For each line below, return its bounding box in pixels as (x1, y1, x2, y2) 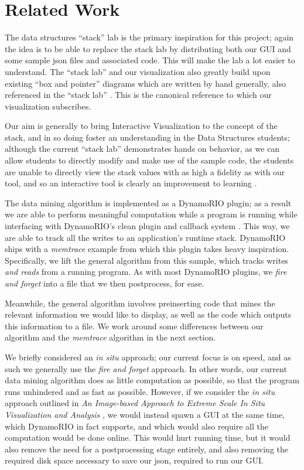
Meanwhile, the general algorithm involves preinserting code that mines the (5, 297, 275, 309)
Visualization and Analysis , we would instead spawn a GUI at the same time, (5, 408, 285, 420)
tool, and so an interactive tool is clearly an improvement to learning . (5, 177, 257, 189)
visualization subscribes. (5, 100, 91, 112)
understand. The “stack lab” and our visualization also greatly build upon (5, 65, 271, 77)
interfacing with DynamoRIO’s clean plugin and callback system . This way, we (5, 220, 290, 232)
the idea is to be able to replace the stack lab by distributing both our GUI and (5, 42, 291, 55)
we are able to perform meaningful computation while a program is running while (5, 208, 298, 220)
